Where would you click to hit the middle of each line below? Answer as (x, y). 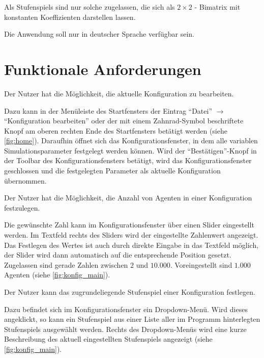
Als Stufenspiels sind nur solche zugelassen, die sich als (90, 7)
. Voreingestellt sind (201, 264)
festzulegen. (22, 207)
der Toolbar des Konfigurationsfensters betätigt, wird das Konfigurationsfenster (128, 160)
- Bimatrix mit (217, 7)
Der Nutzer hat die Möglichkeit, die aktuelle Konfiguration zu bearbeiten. (119, 93)
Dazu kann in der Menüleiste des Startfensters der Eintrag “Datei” (108, 110)
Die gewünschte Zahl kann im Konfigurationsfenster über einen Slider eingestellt (129, 225)
